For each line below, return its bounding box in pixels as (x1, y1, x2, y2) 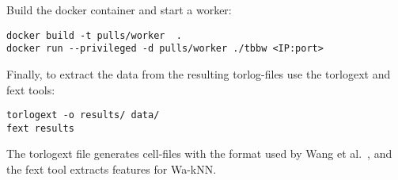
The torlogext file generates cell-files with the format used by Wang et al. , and (6, 145, 392, 162)
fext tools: (6, 81, 55, 98)
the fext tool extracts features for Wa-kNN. (6, 161, 217, 177)
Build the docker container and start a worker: (6, 2, 232, 17)
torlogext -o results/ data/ (6, 109, 160, 121)
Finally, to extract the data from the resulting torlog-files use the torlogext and (6, 65, 391, 82)
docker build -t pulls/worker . (6, 29, 182, 41)
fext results (6, 122, 74, 134)
